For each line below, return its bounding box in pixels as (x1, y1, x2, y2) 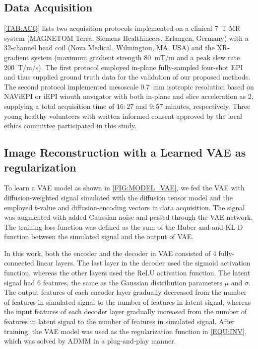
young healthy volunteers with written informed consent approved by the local (4, 110, 242, 121)
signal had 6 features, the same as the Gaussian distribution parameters (4, 277, 222, 287)
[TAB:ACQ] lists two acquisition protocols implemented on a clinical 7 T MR (4, 23, 241, 33)
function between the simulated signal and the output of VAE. (4, 231, 194, 242)
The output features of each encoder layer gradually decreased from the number (4, 287, 247, 297)
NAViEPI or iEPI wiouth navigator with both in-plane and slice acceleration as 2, (4, 91, 254, 101)
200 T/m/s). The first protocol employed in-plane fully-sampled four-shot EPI (4, 62, 243, 72)
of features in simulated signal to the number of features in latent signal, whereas (4, 296, 251, 307)
